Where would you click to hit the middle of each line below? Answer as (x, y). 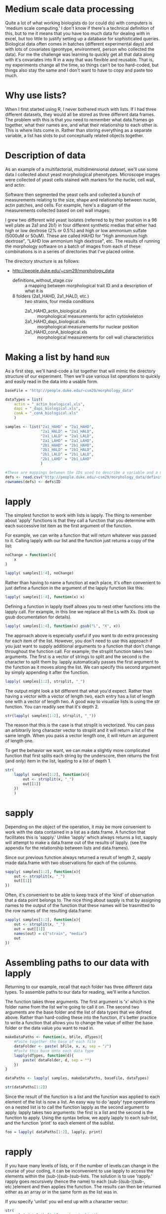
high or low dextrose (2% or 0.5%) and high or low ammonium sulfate (76, 230)
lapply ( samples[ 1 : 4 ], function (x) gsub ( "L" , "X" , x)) (63, 626)
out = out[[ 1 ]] (30, 929)
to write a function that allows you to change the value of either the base (79, 1023)
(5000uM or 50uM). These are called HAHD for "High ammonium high (76, 236)
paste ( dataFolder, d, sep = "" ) (57, 1060)
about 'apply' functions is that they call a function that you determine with (80, 520)
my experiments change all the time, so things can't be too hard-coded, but (82, 65)
